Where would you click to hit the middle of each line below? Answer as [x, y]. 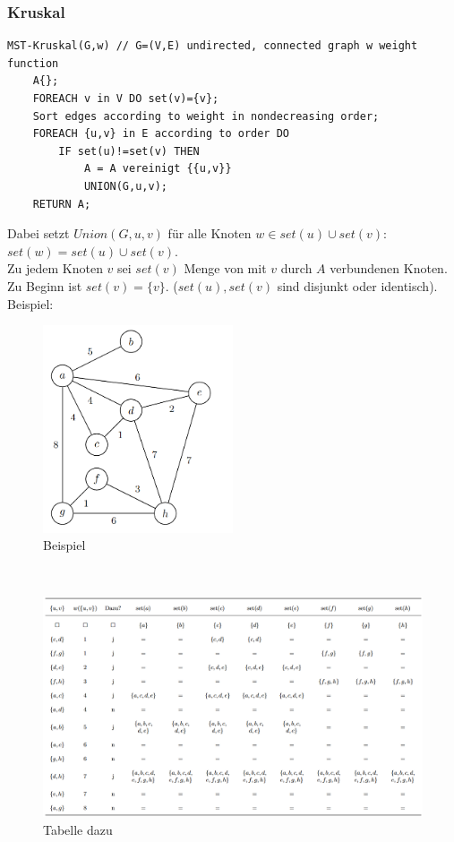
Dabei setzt [39, 233]
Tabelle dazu [78, 829]
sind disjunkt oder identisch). [357, 285]
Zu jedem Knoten [55, 268]
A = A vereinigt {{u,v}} [158, 169]
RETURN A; [62, 204]
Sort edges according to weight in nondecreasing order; [206, 116]
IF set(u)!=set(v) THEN [129, 151]
